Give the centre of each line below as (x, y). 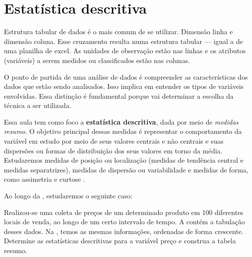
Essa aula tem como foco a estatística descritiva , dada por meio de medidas (121, 121)
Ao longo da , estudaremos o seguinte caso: (68, 196)
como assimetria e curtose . (44, 179)
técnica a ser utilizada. (38, 105)
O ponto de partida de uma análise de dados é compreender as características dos (126, 76)
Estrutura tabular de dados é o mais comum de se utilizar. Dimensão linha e (118, 32)
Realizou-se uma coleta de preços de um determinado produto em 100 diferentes (124, 212)
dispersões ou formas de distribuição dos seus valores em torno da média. (113, 150)
